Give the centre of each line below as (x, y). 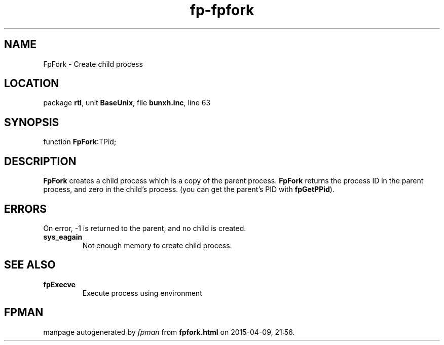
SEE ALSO (30, 265)
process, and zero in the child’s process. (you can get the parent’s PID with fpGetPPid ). (189, 189)
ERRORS (26, 209)
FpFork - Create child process (93, 64)
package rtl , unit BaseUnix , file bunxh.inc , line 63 (127, 103)
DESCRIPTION (40, 161)
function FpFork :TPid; (80, 142)
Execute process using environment (142, 293)
